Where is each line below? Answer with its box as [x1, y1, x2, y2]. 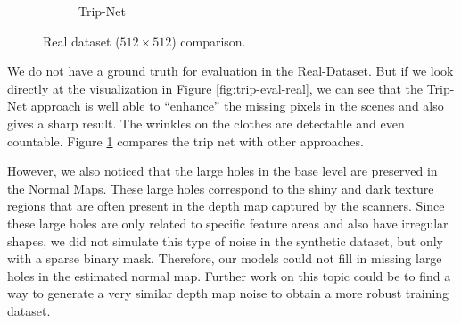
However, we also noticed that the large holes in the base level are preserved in [7, 161, 438, 180]
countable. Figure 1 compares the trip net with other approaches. [7, 131, 364, 150]
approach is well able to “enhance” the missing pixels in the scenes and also [30, 96, 444, 115]
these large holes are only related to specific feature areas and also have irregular [7, 213, 449, 232]
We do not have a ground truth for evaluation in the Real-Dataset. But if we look [7, 62, 454, 80]
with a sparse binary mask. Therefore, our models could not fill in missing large [7, 249, 442, 268]
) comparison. [171, 31, 246, 50]
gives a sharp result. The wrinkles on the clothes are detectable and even [7, 113, 405, 132]
